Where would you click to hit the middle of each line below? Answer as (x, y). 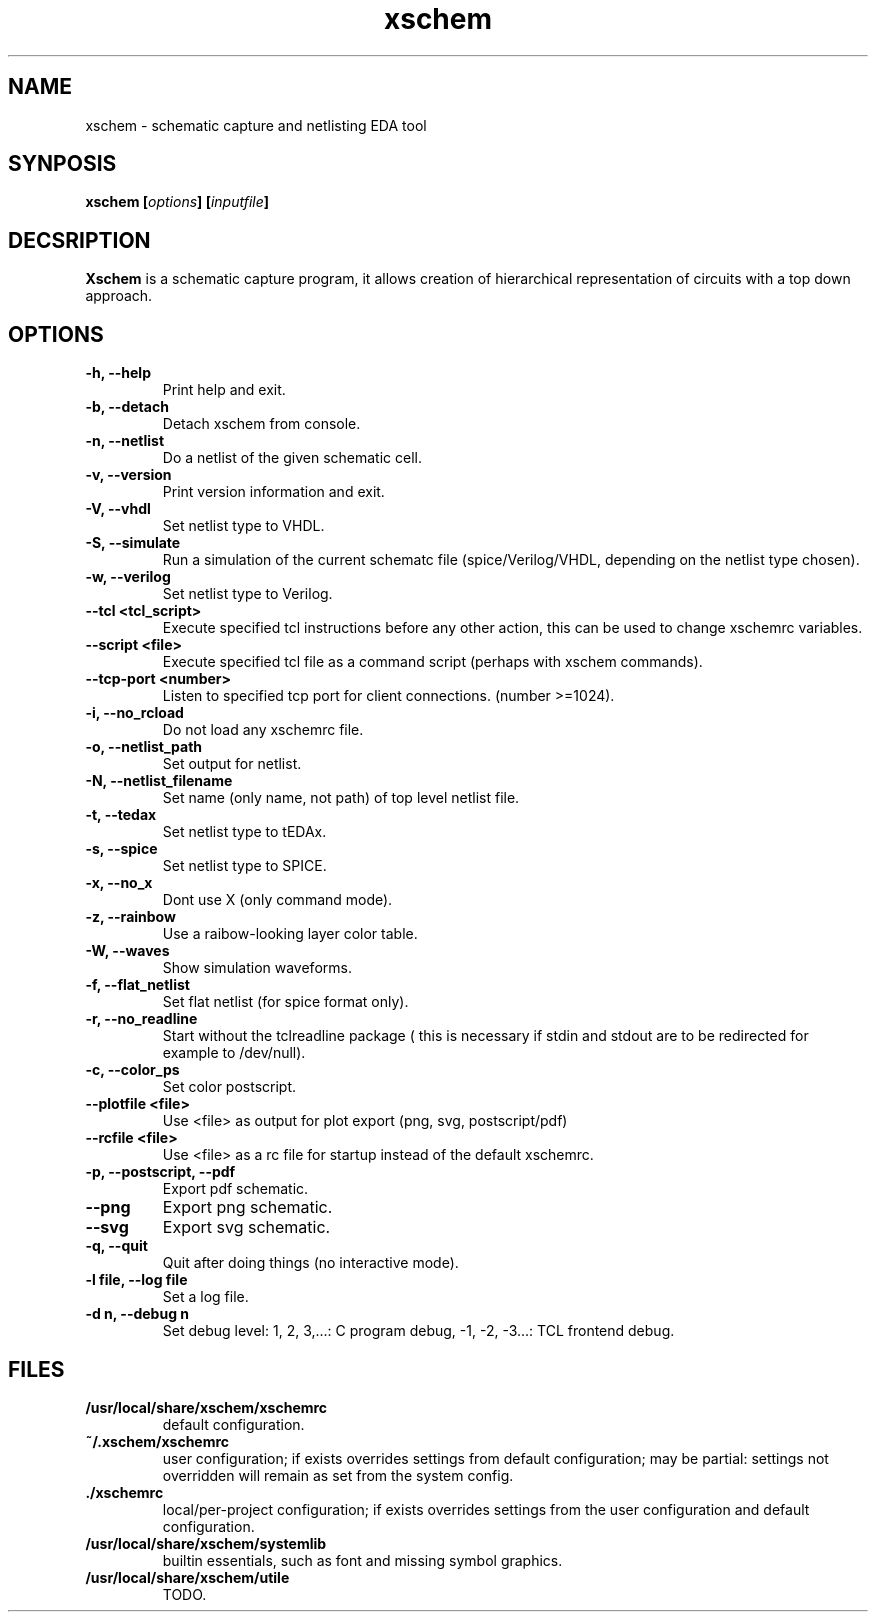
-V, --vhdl (118, 509)
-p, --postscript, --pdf (160, 1172)
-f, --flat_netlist (137, 985)
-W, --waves (127, 951)
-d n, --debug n (137, 1314)
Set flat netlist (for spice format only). (285, 1002)
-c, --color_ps (132, 1070)
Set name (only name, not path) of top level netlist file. (341, 798)
